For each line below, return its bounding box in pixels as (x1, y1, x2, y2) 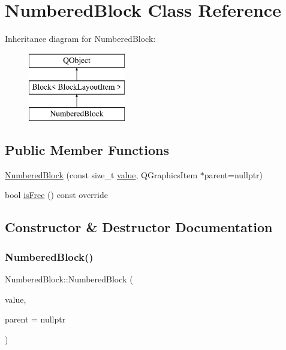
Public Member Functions (5, 141, 169, 159)
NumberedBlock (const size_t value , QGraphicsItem (5, 168, 198, 181)
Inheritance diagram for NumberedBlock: (5, 32, 156, 45)
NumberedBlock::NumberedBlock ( (5, 273, 133, 285)
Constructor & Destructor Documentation (5, 218, 273, 236)
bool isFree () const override (5, 188, 108, 201)
